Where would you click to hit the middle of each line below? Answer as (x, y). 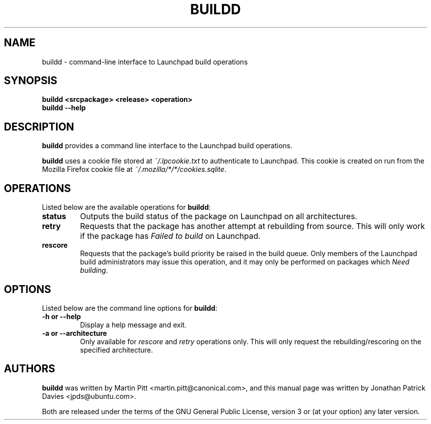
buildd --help (64, 108)
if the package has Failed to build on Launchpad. (170, 236)
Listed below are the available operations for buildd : (126, 207)
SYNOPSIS (31, 81)
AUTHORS (30, 369)
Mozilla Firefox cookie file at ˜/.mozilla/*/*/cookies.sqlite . (134, 169)
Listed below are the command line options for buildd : (130, 308)
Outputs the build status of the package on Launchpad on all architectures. (218, 216)
